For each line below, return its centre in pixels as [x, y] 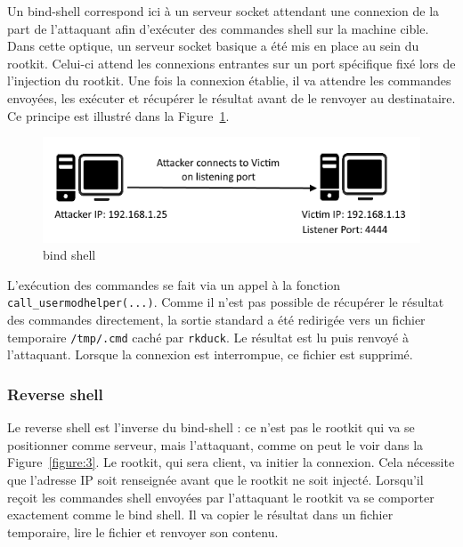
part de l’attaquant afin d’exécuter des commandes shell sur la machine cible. [218, 28]
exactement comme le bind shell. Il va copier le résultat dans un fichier [200, 515]
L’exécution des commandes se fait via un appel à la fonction [174, 284]
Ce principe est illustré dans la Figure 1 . [118, 115]
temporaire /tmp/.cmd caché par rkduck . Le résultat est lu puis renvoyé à [208, 337]
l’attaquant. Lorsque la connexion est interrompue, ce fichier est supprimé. [210, 354]
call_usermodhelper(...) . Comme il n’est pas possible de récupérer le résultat [226, 302]
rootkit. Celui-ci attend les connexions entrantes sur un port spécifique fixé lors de [231, 63]
